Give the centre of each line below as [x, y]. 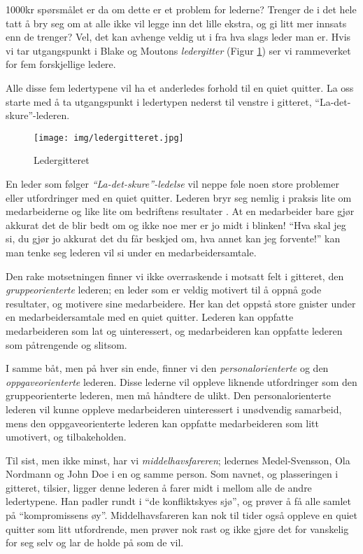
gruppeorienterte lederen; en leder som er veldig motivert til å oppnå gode [164, 290]
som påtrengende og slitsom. [66, 344]
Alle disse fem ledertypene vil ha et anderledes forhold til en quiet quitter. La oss [180, 87]
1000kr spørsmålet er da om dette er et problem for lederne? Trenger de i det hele [181, 9]
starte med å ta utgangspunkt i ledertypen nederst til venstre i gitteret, [159, 101]
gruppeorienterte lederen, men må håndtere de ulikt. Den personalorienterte [168, 395]
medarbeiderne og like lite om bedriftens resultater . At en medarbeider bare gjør [180, 211]
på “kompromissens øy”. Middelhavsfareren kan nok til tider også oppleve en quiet [181, 515]
